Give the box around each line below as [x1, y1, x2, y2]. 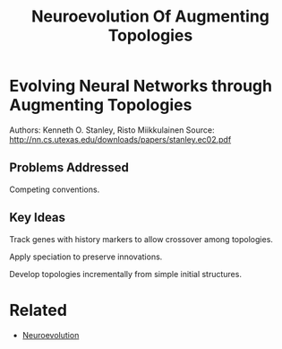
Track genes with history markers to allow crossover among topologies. [9, 233, 273, 244]
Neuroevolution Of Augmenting [30, 6, 270, 27]
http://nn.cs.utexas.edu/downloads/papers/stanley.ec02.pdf [9, 134, 232, 144]
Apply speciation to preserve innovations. [9, 251, 163, 262]
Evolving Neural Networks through [9, 76, 273, 96]
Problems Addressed [9, 160, 130, 176]
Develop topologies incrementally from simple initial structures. [9, 268, 242, 279]
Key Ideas [9, 210, 65, 225]
